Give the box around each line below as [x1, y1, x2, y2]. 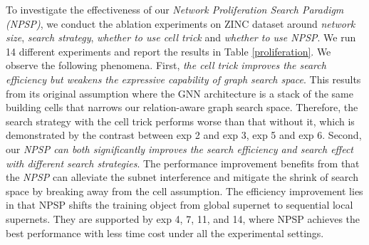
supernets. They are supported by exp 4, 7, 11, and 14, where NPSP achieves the [6, 211, 360, 226]
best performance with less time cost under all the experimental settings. [6, 225, 324, 240]
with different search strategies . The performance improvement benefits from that [6, 155, 360, 170]
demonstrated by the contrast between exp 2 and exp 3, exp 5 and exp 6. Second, [6, 127, 362, 142]
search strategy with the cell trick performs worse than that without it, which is [6, 113, 355, 128]
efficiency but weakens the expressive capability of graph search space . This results [6, 71, 361, 86]
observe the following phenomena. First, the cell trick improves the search [6, 58, 326, 73]
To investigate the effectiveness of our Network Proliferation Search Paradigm [6, 2, 344, 16]
